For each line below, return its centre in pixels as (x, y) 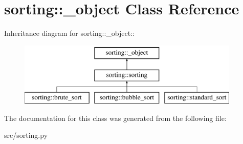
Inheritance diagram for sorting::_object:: (69, 33)
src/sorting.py (26, 135)
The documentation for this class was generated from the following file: (115, 118)
